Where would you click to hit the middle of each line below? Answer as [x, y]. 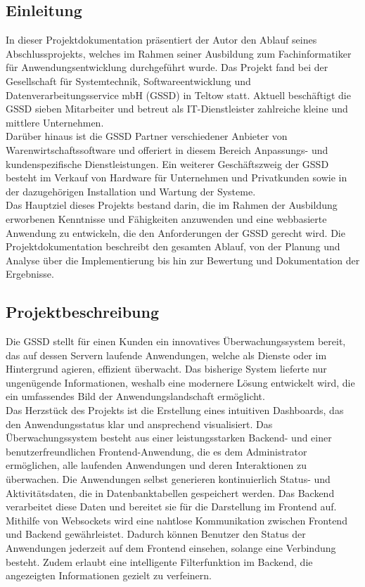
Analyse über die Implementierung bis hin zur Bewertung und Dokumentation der [183, 260]
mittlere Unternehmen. [55, 122]
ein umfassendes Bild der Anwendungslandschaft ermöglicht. [135, 396]
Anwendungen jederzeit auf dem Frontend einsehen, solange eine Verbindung [171, 548]
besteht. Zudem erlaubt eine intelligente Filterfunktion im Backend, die [159, 561]
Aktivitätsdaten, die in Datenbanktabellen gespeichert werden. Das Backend [170, 492]
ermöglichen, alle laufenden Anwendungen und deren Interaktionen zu [156, 465]
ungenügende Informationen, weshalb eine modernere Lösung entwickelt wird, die [180, 382]
